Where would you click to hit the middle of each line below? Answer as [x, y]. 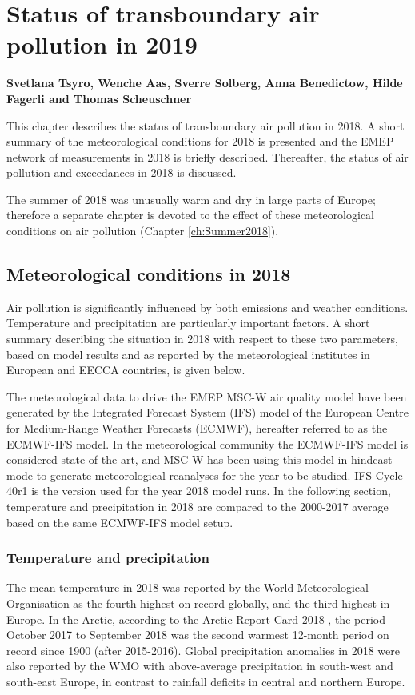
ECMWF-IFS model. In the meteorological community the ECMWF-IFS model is [207, 443]
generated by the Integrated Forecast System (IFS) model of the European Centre [207, 412]
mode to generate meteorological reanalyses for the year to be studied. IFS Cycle [205, 475]
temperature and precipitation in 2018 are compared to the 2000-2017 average [198, 506]
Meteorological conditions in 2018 [149, 274]
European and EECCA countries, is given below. [126, 370]
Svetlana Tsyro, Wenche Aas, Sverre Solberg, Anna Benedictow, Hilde [205, 83]
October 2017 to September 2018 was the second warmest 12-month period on [198, 635]
